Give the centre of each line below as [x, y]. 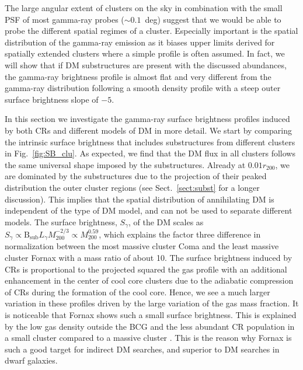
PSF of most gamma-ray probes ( [65, 19]
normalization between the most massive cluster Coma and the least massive [142, 246]
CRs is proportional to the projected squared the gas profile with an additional [146, 269]
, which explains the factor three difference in [180, 234]
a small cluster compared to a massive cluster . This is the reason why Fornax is [148, 338]
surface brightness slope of [52, 99]
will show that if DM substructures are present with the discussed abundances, [146, 64]
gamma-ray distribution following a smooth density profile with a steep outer [143, 88]
